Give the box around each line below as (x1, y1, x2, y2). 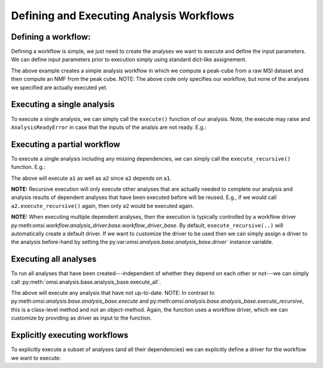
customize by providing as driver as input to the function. (11, 315, 152, 322)
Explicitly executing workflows (11, 330, 129, 340)
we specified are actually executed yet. (11, 84, 108, 91)
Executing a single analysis (11, 99, 115, 110)
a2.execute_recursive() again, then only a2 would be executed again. (11, 202, 194, 209)
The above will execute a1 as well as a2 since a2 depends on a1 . (11, 174, 172, 182)
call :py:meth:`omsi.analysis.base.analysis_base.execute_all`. (11, 278, 161, 285)
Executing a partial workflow (11, 139, 121, 149)
